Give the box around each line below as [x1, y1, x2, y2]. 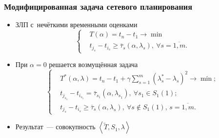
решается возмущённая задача [49, 59, 138, 69]
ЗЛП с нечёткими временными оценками [15, 19, 138, 30]
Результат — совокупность [15, 121, 96, 132]
